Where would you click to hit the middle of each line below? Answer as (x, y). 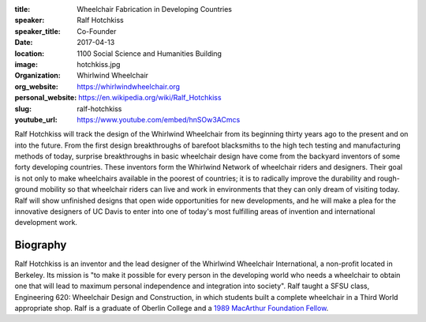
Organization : (37, 76)
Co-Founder (97, 31)
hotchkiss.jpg (99, 64)
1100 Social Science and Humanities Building (149, 53)
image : (26, 64)
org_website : (36, 86)
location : (30, 53)
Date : (24, 43)
